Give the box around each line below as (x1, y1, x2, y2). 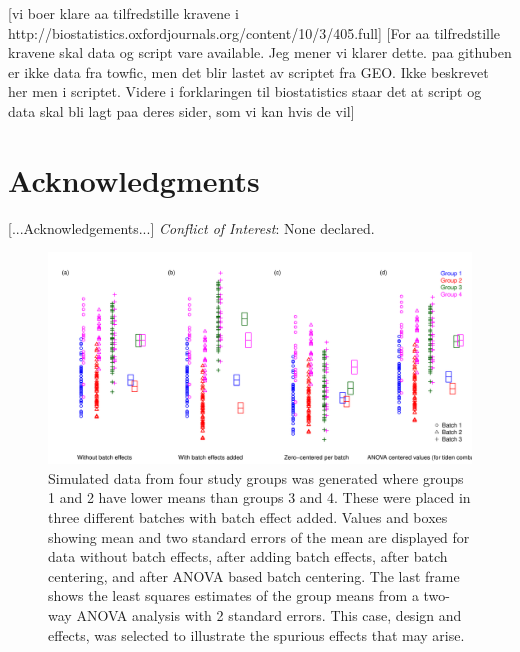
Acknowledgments (8, 159, 260, 200)
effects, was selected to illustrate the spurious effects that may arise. (48, 624, 465, 645)
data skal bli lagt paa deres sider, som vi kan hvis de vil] (8, 100, 355, 121)
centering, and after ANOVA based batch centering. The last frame (48, 565, 460, 586)
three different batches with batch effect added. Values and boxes (48, 507, 448, 528)
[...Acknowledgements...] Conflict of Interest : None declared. (8, 217, 375, 238)
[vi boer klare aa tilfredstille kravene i (8, 3, 239, 23)
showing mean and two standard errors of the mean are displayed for (48, 526, 470, 547)
